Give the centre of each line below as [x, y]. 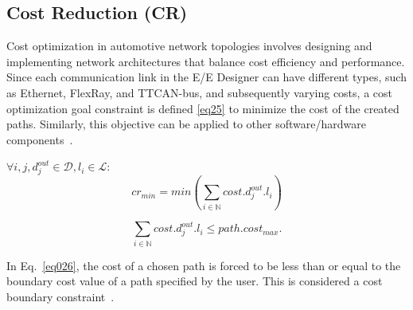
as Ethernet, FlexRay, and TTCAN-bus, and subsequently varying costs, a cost [199, 92]
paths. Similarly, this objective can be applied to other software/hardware [186, 124]
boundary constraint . [60, 296]
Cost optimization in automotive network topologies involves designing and [189, 46]
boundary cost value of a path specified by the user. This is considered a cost [195, 281]
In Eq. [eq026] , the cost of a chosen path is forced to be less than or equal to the [204, 265]
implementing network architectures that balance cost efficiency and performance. [206, 61]
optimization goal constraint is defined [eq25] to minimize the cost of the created [203, 108]
